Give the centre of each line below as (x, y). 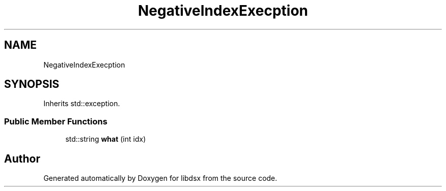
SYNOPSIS (32, 84)
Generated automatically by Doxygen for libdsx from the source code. (160, 178)
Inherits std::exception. (82, 104)
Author (22, 158)
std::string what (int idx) (106, 139)
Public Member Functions (56, 121)
